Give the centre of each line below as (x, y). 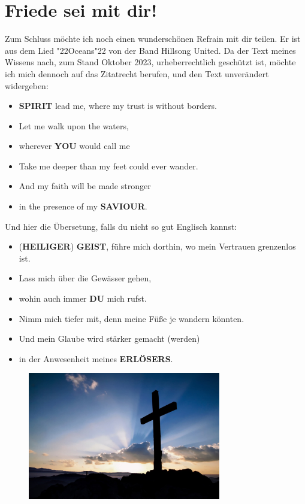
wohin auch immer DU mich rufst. (83, 298)
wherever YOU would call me (74, 146)
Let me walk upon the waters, (74, 125)
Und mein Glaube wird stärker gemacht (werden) (109, 338)
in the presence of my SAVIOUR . (83, 206)
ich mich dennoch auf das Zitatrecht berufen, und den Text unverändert (137, 73)
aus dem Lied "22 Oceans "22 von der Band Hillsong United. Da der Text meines (150, 50)
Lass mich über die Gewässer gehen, (85, 278)
